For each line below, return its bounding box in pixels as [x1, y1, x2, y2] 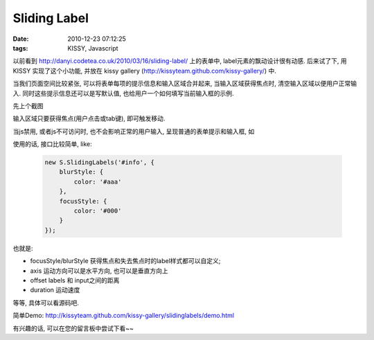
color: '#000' [73, 207, 122, 215]
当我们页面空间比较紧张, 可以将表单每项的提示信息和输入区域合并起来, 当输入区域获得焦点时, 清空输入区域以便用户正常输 [12, 80, 357, 88]
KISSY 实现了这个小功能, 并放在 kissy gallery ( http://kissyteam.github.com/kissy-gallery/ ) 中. [12, 66, 277, 75]
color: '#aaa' [73, 177, 122, 186]
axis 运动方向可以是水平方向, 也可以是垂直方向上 [30, 267, 169, 275]
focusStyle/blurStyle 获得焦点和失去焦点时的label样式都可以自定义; [30, 257, 221, 265]
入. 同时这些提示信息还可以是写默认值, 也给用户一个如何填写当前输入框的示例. [12, 89, 234, 97]
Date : [12, 35, 29, 43]
